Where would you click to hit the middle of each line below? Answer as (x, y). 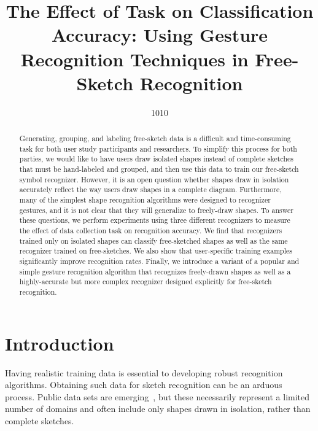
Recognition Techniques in (134, 59)
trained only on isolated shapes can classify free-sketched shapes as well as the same (153, 240)
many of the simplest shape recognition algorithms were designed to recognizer (145, 200)
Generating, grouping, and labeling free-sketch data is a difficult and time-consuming (155, 138)
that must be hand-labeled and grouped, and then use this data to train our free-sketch (159, 169)
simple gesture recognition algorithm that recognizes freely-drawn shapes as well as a (155, 271)
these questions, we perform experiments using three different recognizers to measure (155, 220)
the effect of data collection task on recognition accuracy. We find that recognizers (151, 230)
